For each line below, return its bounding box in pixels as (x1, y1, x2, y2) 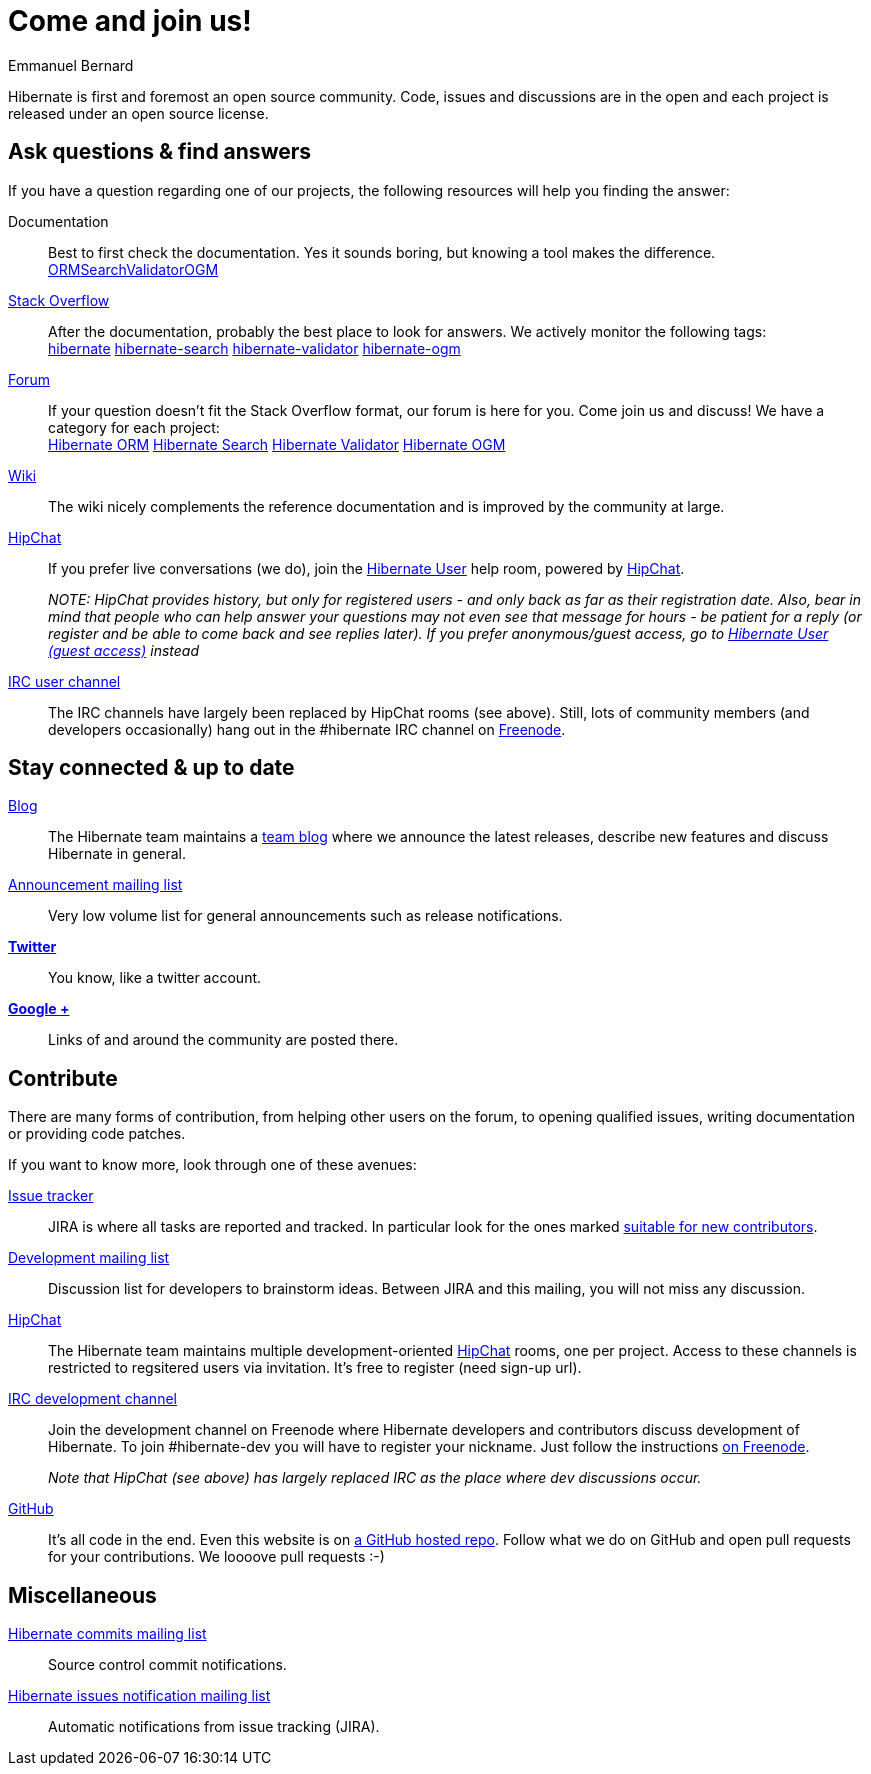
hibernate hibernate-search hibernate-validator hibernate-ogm (48, 339, 461, 357)
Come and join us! (8, 4, 252, 38)
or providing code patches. (8, 1125, 186, 1143)
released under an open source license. (8, 104, 269, 122)
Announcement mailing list (8, 876, 183, 894)
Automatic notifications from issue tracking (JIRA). (48, 1718, 380, 1736)
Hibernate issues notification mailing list (8, 1687, 271, 1705)
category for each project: (48, 418, 220, 436)
